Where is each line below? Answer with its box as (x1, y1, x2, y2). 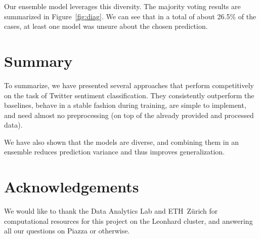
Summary (4, 50, 73, 71)
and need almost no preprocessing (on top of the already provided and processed (4, 109, 254, 120)
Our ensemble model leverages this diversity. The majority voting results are (4, 1, 241, 11)
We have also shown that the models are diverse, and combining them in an (4, 136, 239, 147)
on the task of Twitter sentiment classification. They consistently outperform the (4, 90, 254, 100)
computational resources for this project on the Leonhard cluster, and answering (4, 215, 253, 226)
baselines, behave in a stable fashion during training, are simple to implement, (4, 100, 246, 110)
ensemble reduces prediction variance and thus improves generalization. (4, 146, 225, 157)
